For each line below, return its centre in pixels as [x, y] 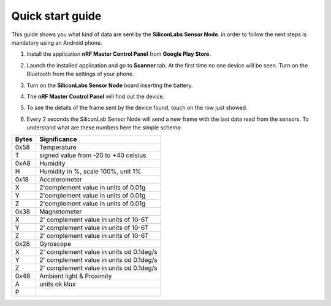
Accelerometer [60, 180]
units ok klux [57, 284]
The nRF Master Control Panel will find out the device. [96, 96]
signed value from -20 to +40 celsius [93, 155]
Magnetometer [60, 212]
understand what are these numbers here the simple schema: [104, 128]
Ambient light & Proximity [75, 276]
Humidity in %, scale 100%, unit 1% [90, 172]
